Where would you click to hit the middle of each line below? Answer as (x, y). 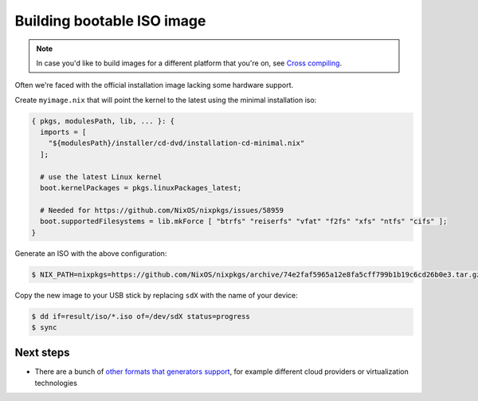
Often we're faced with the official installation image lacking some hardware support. (154, 85)
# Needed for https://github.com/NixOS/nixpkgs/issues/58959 (162, 210)
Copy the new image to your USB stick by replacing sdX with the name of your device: (156, 295)
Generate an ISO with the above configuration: (91, 253)
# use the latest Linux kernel (101, 177)
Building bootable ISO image (110, 21)
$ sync (44, 327)
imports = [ (63, 132)
